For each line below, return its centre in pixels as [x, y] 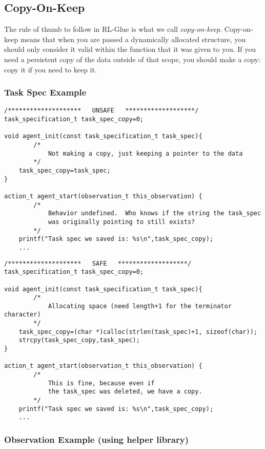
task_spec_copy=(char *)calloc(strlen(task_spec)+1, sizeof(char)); [138, 332]
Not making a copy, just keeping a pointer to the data [145, 153]
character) [23, 315]
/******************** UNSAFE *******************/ [101, 111]
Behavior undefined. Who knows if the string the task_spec [155, 213]
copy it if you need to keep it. [50, 69]
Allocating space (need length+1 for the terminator [140, 306]
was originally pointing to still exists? [121, 222]
